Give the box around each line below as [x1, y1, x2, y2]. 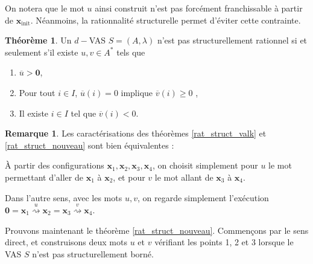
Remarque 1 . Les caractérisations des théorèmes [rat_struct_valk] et [5, 127, 267, 140]
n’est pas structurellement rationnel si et [157, 34, 308, 47]
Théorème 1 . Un [5, 34, 72, 47]
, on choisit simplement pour [152, 159, 258, 172]
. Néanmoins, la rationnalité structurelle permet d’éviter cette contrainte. [30, 13, 301, 26]
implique [121, 86, 153, 98]
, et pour [113, 170, 145, 183]
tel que [71, 106, 96, 119]
